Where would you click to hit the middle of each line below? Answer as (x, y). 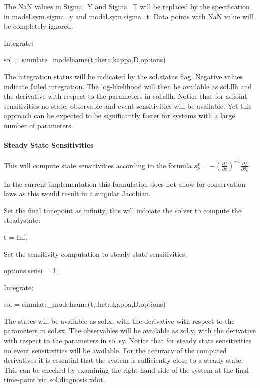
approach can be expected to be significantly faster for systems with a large (120, 115)
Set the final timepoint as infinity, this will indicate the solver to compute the (123, 210)
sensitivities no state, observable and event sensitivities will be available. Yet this (128, 105)
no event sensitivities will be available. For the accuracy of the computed (115, 350)
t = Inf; (16, 237)
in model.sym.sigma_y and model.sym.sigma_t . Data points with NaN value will (129, 16)
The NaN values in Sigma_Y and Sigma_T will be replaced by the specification (127, 6)
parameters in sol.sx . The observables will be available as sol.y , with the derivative (130, 331)
